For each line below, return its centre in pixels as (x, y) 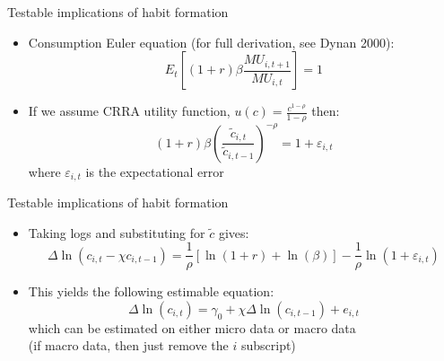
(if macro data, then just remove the (128, 345)
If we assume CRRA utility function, (129, 111)
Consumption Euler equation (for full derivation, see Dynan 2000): (211, 42)
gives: (234, 232)
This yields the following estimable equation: (151, 291)
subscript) (268, 345)
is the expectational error (155, 171)
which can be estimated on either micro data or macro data (192, 327)
